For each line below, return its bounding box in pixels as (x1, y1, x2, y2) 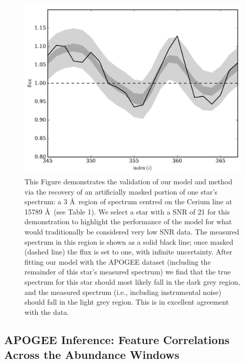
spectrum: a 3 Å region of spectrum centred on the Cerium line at (24, 196, 232, 207)
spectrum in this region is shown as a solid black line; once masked (24, 236, 233, 247)
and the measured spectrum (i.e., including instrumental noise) (24, 286, 222, 297)
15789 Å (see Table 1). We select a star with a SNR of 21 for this (24, 206, 230, 217)
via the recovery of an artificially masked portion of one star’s (24, 186, 218, 197)
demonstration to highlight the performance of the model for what (24, 216, 232, 227)
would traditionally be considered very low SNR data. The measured (24, 226, 239, 237)
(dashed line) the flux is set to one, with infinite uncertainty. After (24, 246, 232, 257)
